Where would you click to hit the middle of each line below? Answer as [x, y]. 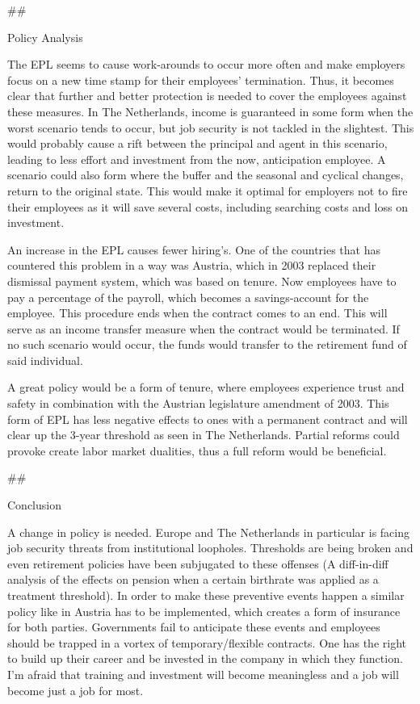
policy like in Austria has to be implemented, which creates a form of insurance [204, 611]
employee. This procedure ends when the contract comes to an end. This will [197, 313]
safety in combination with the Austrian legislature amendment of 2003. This [198, 403]
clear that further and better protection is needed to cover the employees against [207, 96]
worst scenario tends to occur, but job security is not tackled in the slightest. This [211, 127]
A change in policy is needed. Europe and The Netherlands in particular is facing [209, 532]
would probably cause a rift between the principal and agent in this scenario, [197, 143]
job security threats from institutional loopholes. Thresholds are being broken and [210, 548]
